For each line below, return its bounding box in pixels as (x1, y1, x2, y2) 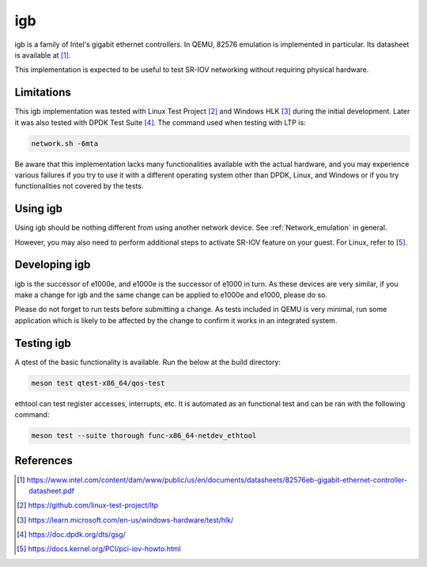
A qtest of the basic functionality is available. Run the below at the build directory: (14, 357, 281, 367)
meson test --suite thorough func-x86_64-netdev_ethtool (31, 432, 257, 440)
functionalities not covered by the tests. (14, 181, 144, 191)
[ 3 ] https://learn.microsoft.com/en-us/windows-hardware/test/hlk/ (17, 515, 234, 524)
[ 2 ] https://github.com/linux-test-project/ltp (17, 500, 158, 510)
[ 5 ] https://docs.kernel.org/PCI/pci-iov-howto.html (17, 544, 181, 554)
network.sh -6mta (31, 139, 99, 148)
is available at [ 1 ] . (14, 50, 71, 59)
